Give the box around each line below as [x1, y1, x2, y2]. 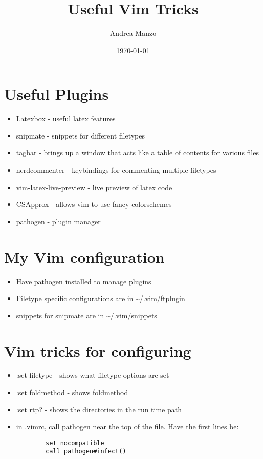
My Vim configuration [4, 246, 165, 267]
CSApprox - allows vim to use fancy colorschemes [16, 199, 172, 210]
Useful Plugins [4, 83, 109, 104]
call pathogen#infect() [46, 448, 126, 455]
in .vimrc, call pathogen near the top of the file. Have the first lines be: [16, 421, 239, 432]
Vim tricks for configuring [4, 340, 191, 361]
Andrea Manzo [109, 28, 157, 38]
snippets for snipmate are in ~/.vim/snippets [16, 310, 157, 320]
